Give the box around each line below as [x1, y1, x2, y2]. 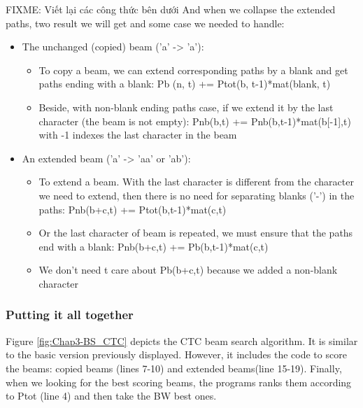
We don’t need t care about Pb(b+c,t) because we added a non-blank [38, 262, 338, 277]
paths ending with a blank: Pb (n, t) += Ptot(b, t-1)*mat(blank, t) [38, 76, 331, 91]
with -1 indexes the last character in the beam [38, 127, 237, 142]
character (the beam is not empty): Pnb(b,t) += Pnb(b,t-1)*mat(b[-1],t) [38, 113, 351, 128]
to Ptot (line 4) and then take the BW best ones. [6, 388, 217, 403]
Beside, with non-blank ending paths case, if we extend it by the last [38, 99, 334, 114]
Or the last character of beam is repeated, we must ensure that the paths [38, 225, 353, 240]
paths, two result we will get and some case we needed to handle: [6, 15, 285, 30]
